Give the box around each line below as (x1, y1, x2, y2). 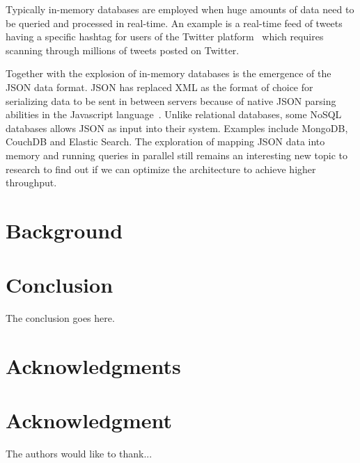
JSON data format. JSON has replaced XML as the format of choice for (6, 79, 313, 94)
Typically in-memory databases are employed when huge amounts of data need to (6, 2, 354, 16)
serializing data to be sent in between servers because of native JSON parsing (6, 93, 336, 108)
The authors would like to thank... (6, 446, 152, 461)
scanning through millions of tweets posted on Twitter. (6, 42, 240, 57)
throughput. (6, 175, 57, 190)
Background (6, 216, 123, 244)
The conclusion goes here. (6, 311, 115, 325)
